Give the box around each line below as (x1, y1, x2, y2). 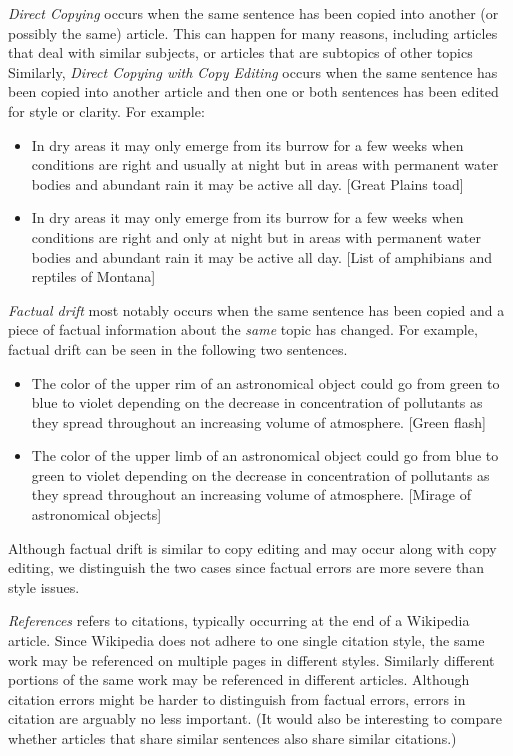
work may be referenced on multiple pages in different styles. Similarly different (8, 649, 495, 670)
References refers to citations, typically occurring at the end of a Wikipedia (8, 610, 470, 631)
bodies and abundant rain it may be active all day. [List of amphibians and (31, 246, 492, 267)
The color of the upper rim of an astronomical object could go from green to (31, 372, 500, 393)
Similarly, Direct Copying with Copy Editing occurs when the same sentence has (8, 61, 498, 82)
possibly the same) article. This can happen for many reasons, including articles (8, 22, 498, 43)
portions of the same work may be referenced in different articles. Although (8, 669, 470, 690)
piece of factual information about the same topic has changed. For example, (8, 319, 478, 340)
